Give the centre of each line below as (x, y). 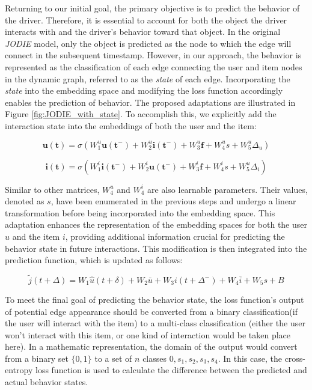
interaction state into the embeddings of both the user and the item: (131, 125)
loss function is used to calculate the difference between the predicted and (171, 370)
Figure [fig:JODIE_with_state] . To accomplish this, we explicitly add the (141, 114)
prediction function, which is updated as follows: (94, 260)
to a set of (113, 358)
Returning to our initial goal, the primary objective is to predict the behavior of (152, 8)
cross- (295, 358)
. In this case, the (250, 358)
